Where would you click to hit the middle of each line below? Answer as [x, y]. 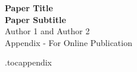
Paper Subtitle [35, 19]
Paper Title [29, 8]
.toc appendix [28, 62]
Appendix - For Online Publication [68, 42]
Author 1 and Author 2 [47, 31]
